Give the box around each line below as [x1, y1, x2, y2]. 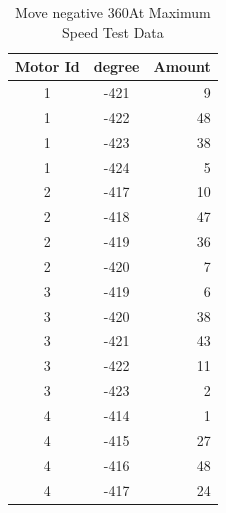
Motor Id [15, 56, 80, 77]
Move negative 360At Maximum [15, 2, 211, 22]
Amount [153, 56, 211, 77]
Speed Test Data [62, 21, 164, 42]
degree [93, 56, 140, 77]
